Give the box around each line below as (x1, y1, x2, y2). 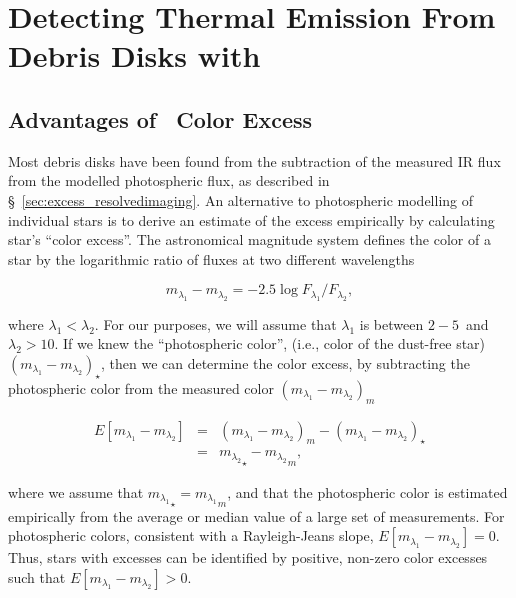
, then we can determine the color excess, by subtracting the (100, 352, 470, 373)
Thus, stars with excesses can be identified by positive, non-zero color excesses (8, 547, 488, 568)
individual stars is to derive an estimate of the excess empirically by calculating (8, 209, 495, 230)
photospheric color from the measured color (8, 377, 274, 398)
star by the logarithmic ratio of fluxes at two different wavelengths (8, 248, 415, 269)
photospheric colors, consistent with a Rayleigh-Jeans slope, (8, 525, 374, 546)
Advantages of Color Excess (8, 103, 313, 134)
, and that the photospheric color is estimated (227, 481, 508, 502)
